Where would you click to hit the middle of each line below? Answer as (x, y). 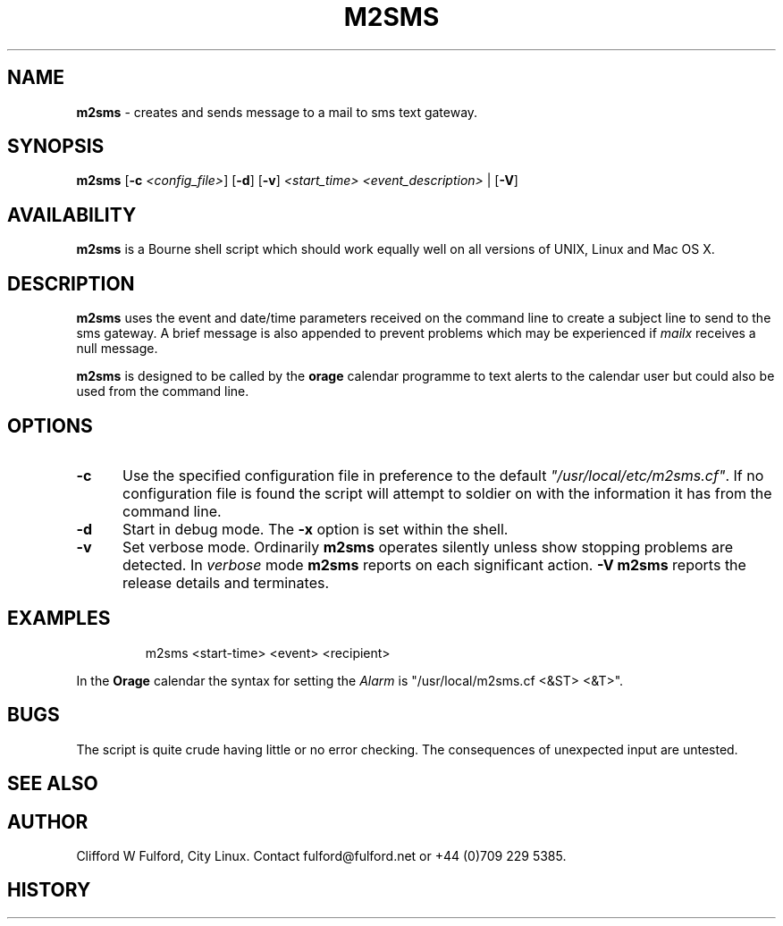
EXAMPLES (59, 619)
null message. (117, 349)
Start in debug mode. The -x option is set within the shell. (315, 529)
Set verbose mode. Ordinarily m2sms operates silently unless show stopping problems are (427, 547)
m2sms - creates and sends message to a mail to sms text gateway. (277, 112)
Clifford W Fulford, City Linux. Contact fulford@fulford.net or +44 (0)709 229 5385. (321, 855)
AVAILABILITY (72, 215)
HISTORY (49, 890)
